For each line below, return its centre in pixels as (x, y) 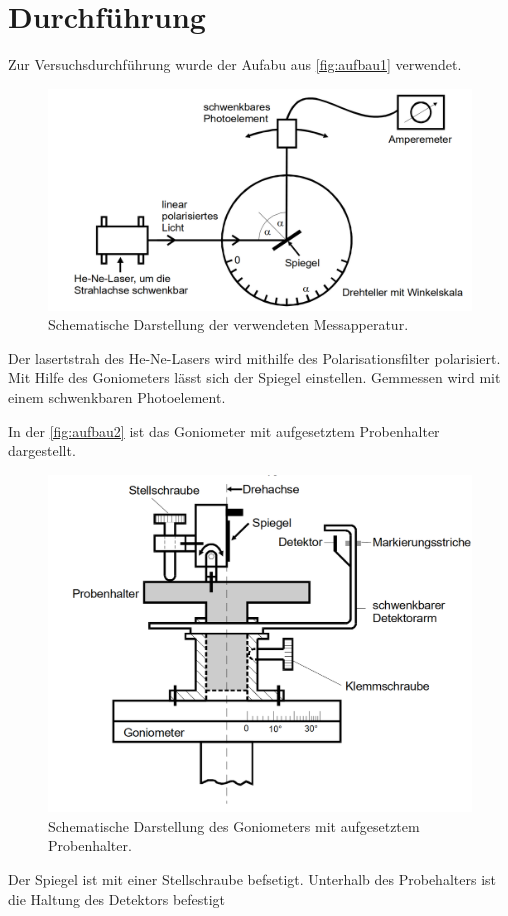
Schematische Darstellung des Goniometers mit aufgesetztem (234, 825)
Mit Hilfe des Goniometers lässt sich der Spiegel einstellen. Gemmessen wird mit (254, 377)
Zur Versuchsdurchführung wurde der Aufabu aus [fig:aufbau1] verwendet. (235, 64)
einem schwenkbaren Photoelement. (117, 397)
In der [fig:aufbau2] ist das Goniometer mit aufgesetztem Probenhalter (224, 430)
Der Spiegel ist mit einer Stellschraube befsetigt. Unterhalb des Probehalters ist (252, 879)
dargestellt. (42, 450)
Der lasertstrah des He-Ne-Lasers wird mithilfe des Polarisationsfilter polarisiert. (254, 357)
